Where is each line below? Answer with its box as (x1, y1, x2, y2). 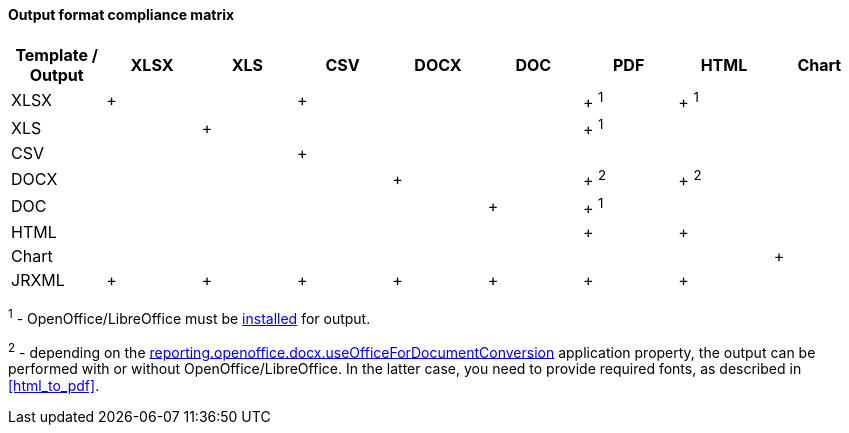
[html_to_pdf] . (8, 377, 100, 395)
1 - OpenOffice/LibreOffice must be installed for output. (8, 306, 371, 327)
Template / (15, 44, 98, 65)
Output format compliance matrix (8, 6, 235, 23)
